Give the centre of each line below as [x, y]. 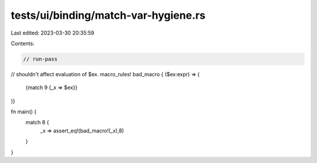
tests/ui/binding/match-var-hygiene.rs [108, 15]
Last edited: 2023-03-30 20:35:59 [53, 33]
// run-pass [41, 59]
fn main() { [24, 112]
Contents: [23, 43]
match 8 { [37, 123]
